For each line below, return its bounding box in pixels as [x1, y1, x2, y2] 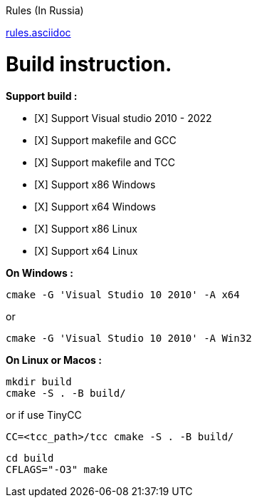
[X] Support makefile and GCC [34, 133, 177, 146]
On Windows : [6, 266, 73, 279]
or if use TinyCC [6, 408, 82, 421]
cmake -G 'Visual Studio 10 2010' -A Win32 [6, 332, 252, 344]
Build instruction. [6, 51, 172, 76]
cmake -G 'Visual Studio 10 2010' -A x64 [6, 288, 240, 300]
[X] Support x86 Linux [34, 222, 137, 235]
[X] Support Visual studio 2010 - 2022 [34, 111, 212, 124]
